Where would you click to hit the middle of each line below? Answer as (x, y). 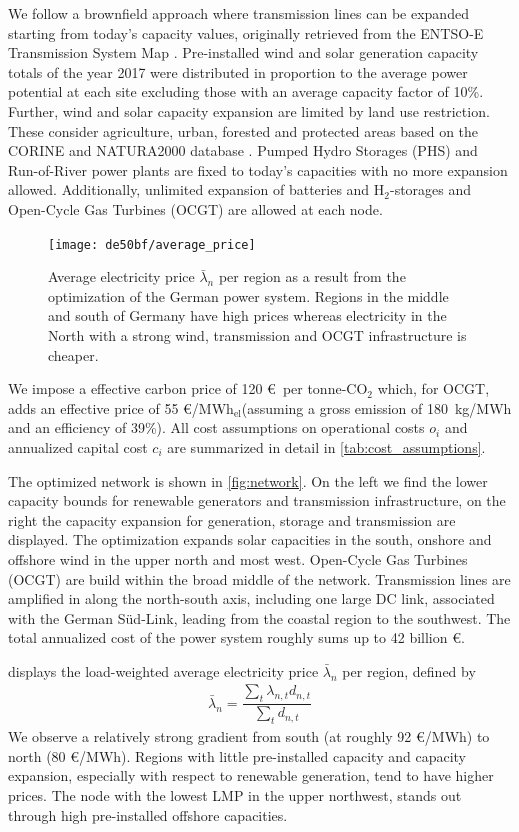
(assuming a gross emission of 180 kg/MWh (376, 407)
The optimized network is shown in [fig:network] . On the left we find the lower (248, 480)
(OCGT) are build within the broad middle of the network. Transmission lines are (259, 578)
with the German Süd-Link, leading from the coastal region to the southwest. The (259, 617)
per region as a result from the (312, 276)
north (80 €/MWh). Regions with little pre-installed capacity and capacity (237, 755)
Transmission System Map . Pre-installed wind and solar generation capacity (243, 52)
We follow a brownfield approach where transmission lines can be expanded (238, 13)
